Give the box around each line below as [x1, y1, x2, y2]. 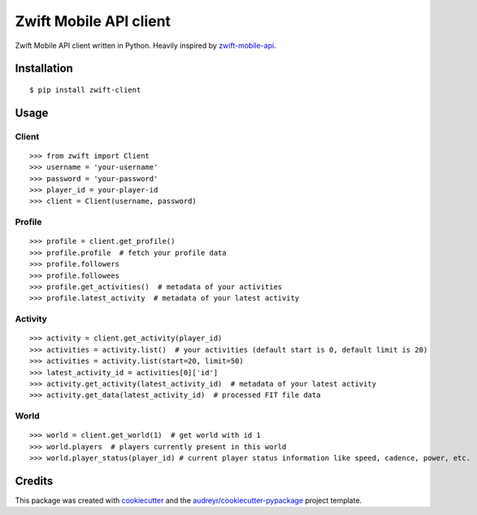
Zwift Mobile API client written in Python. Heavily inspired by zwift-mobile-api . [15, 41, 276, 50]
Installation [15, 62, 73, 76]
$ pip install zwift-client [29, 85, 141, 94]
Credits [15, 474, 54, 487]
